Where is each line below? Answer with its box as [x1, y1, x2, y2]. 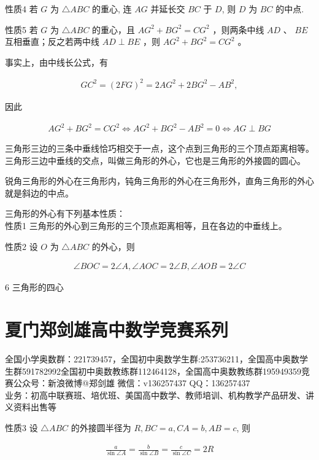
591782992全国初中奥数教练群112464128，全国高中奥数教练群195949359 [21, 364, 301, 377]
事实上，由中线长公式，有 [5, 55, 108, 68]
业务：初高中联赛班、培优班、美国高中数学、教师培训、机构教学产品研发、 [5, 388, 306, 401]
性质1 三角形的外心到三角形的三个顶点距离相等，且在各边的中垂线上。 [5, 219, 287, 232]
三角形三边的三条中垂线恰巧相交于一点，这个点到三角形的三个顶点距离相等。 [5, 142, 314, 155]
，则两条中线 [212, 23, 264, 36]
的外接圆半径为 [71, 421, 131, 434]
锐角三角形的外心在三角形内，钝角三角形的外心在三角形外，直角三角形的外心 [5, 174, 314, 187]
